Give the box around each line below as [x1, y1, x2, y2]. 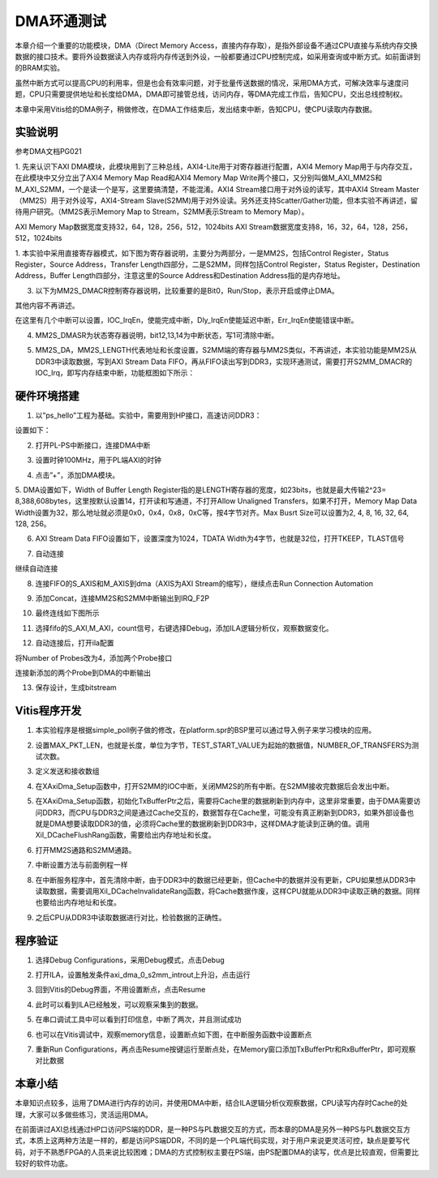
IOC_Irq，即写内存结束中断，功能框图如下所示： [35, 368, 195, 378]
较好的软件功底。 [15, 1159, 72, 1168]
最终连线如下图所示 [35, 608, 100, 618]
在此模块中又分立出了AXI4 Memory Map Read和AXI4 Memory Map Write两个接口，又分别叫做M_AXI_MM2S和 [15, 173, 383, 182]
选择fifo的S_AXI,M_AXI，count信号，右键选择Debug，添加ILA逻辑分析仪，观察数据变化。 [35, 623, 333, 632]
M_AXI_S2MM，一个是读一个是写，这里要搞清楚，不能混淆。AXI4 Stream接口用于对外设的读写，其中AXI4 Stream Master [15, 184, 419, 194]
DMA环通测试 [15, 12, 107, 30]
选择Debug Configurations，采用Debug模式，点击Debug [35, 955, 225, 965]
